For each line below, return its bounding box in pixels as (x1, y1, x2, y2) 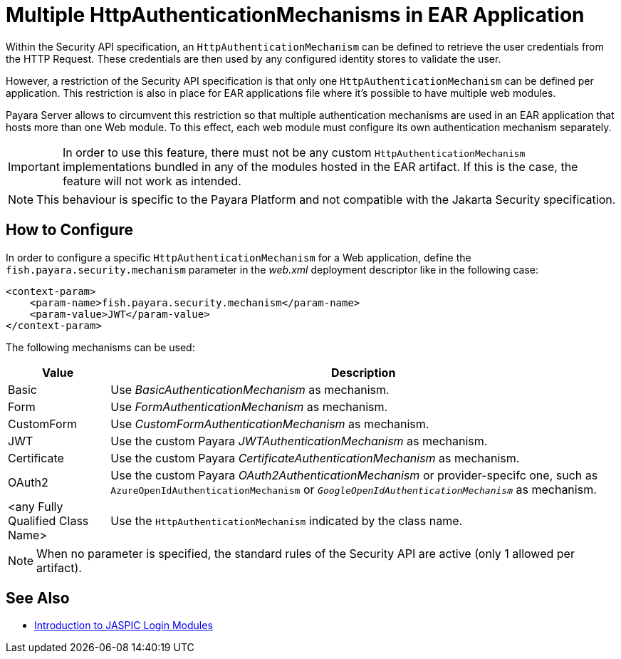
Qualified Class (8, 513, 89, 528)
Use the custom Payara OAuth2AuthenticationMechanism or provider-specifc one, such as (110, 467, 598, 482)
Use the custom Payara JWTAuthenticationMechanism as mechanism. (110, 433, 488, 448)
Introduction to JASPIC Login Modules (34, 619, 213, 632)
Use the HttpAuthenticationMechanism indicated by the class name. (110, 513, 463, 528)
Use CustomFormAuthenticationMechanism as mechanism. (110, 416, 429, 431)
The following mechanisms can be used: (6, 341, 195, 353)
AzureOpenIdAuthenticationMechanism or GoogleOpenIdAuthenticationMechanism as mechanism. (110, 482, 597, 497)
